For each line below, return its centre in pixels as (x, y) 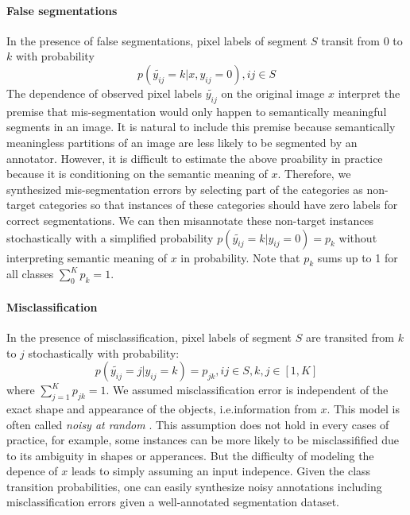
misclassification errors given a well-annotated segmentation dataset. (173, 502)
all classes (30, 274)
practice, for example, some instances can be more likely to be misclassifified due (203, 440)
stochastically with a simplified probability (110, 237)
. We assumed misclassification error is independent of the (247, 390)
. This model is (363, 408)
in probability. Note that (240, 257)
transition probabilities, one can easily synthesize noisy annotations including (194, 486)
